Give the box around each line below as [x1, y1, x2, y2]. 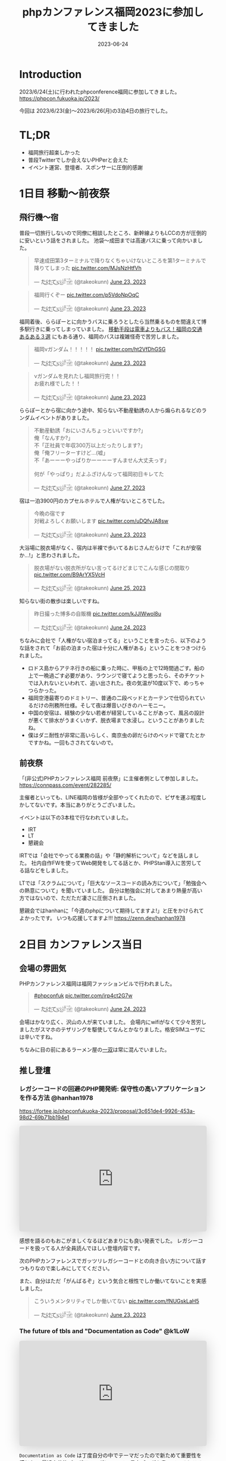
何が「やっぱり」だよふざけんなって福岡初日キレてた [33, 470, 165, 477]
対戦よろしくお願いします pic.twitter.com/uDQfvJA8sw [33, 517, 169, 525]
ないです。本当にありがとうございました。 [34, 801, 139, 808]
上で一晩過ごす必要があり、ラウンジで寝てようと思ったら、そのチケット [27, 672, 205, 679]
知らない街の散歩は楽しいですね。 [19, 597, 103, 604]
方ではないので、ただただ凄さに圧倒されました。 [19, 895, 139, 902]
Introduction [19, 67, 82, 81]
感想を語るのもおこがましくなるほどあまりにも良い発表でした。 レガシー [19, 1237, 198, 1244]
